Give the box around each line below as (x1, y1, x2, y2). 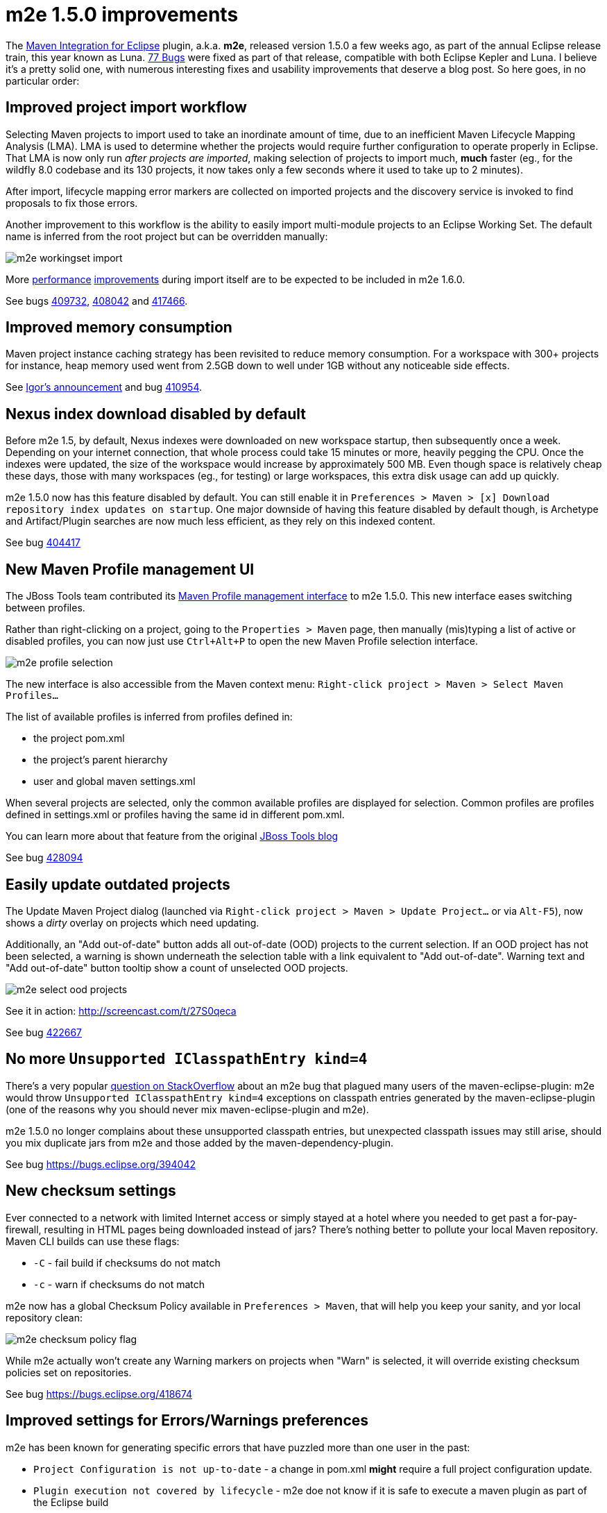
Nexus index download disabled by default (6, 405, 306, 423)
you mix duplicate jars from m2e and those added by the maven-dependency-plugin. (6, 1136, 394, 1149)
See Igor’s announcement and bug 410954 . (6, 381, 203, 394)
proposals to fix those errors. (6, 196, 138, 209)
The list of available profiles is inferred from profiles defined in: (6, 711, 293, 723)
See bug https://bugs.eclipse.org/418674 (6, 1387, 193, 1400)
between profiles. (6, 602, 85, 614)
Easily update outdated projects (6, 875, 230, 893)
